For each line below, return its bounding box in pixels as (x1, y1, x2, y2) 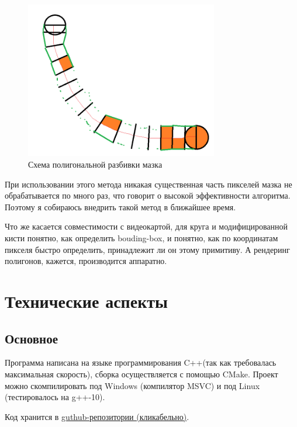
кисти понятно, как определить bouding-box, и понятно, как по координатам (5, 231, 278, 244)
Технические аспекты (5, 289, 168, 313)
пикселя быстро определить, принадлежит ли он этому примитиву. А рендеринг (5, 243, 290, 255)
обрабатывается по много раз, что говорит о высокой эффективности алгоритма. (5, 189, 291, 202)
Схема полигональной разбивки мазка (28, 158, 163, 170)
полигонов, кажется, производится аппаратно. (5, 255, 167, 267)
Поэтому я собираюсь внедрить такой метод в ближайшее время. (5, 200, 236, 213)
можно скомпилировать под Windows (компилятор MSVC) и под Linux (5, 379, 260, 391)
